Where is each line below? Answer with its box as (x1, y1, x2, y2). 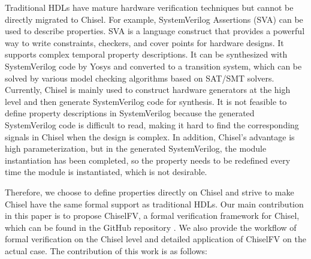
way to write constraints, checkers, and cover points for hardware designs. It (5, 36, 284, 49)
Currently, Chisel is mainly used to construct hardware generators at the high (5, 83, 291, 96)
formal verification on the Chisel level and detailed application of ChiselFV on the (5, 233, 306, 245)
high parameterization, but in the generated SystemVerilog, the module (5, 142, 267, 155)
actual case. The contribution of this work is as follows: (5, 244, 208, 257)
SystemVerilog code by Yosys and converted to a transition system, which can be (5, 59, 302, 72)
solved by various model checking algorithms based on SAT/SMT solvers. (5, 71, 274, 84)
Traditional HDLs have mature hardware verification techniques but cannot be (5, 1, 294, 13)
